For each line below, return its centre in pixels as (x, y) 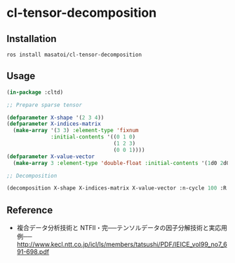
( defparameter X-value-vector (51, 156)
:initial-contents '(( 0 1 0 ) (93, 137)
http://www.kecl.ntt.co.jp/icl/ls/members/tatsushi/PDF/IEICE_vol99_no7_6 (122, 244)
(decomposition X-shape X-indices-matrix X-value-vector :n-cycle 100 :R (117, 188)
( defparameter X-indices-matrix (54, 124)
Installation (32, 39)
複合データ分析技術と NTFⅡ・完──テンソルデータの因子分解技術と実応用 (122, 228)
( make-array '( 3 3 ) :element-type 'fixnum (76, 131)
